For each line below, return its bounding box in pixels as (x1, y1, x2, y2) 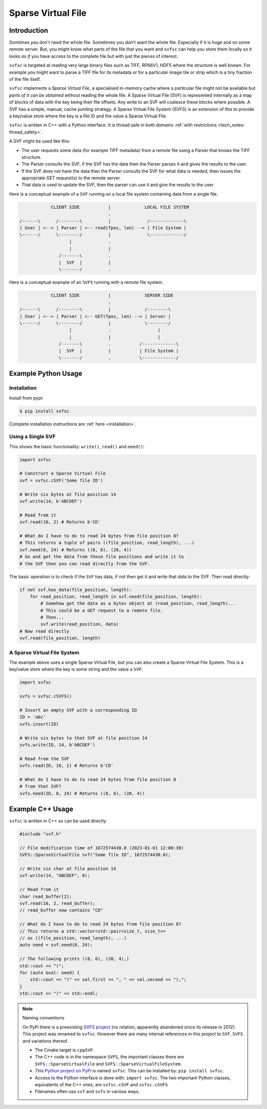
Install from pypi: (9, 395, 44, 401)
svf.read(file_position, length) (19, 635, 101, 641)
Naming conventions (22, 1015, 65, 1021)
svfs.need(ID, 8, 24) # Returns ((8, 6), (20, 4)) (19, 791, 145, 796)
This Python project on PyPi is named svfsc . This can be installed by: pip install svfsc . (35, 1068, 224, 1074)
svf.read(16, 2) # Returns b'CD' (19, 519, 101, 525)
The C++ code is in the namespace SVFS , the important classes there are (35, 1054, 184, 1060)
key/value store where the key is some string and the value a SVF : (9, 666, 143, 672)
